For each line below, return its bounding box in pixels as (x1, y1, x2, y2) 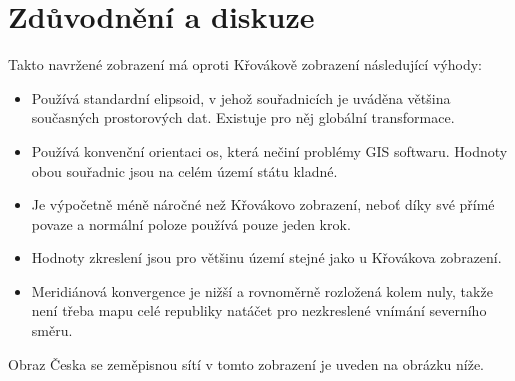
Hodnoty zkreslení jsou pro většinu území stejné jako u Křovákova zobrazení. (31, 247, 502, 268)
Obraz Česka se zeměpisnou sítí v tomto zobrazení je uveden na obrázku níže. (8, 353, 484, 374)
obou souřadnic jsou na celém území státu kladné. (31, 160, 338, 181)
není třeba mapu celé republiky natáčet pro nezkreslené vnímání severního (31, 300, 487, 321)
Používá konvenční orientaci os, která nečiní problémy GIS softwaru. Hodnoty (31, 140, 508, 161)
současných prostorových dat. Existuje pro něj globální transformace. (31, 107, 455, 128)
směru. (31, 320, 73, 341)
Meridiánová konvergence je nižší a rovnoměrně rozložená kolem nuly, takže (31, 280, 493, 301)
